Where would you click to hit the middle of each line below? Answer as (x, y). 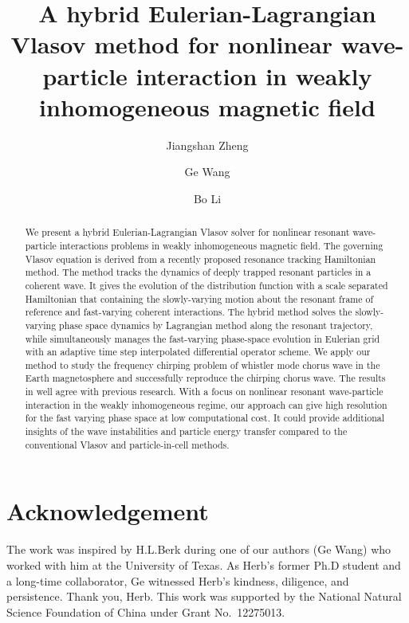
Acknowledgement (108, 511)
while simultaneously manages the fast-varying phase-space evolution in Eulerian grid (203, 338)
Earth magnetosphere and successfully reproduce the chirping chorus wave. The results (205, 378)
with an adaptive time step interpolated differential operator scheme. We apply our (198, 352)
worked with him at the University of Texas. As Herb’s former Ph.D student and (204, 564)
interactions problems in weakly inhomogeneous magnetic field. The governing (221, 245)
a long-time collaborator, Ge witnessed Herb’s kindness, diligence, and (178, 580)
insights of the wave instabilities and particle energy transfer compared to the (186, 431)
